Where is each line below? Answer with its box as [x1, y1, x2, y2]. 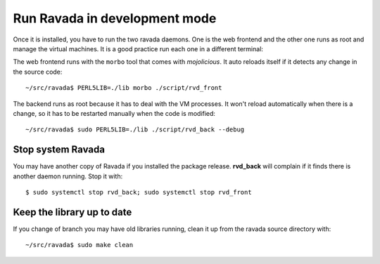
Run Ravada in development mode [13, 11, 217, 26]
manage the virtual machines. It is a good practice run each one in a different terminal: [13, 44, 264, 53]
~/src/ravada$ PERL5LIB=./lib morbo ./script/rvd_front [25, 84, 222, 92]
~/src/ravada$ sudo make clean [25, 241, 134, 249]
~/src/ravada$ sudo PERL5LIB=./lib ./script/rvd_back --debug [25, 126, 245, 133]
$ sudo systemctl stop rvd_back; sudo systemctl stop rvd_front [25, 188, 253, 196]
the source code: [13, 67, 63, 76]
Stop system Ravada [13, 144, 106, 156]
